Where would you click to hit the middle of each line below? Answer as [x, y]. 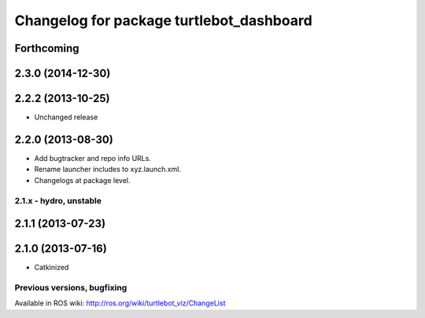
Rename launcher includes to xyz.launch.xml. [107, 170]
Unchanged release [66, 117]
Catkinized [52, 268]
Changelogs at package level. [82, 180]
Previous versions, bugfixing [71, 288]
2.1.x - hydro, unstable [58, 200]
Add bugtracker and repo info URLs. [92, 158]
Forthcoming [47, 48]
